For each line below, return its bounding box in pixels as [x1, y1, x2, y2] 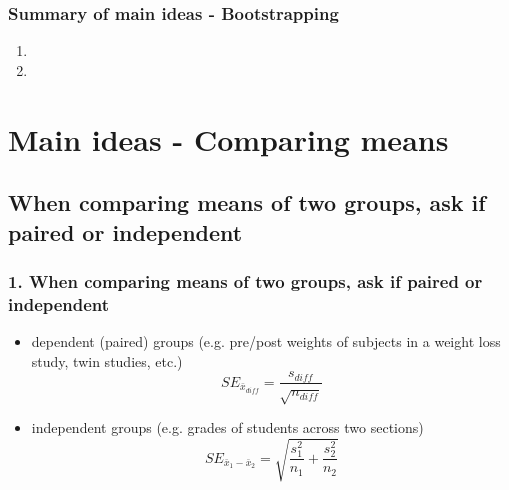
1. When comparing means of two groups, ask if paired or [8, 268, 483, 293]
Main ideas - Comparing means [8, 118, 449, 159]
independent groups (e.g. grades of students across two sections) [31, 417, 424, 438]
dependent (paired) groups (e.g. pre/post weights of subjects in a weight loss [31, 331, 501, 352]
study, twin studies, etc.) [31, 350, 183, 371]
